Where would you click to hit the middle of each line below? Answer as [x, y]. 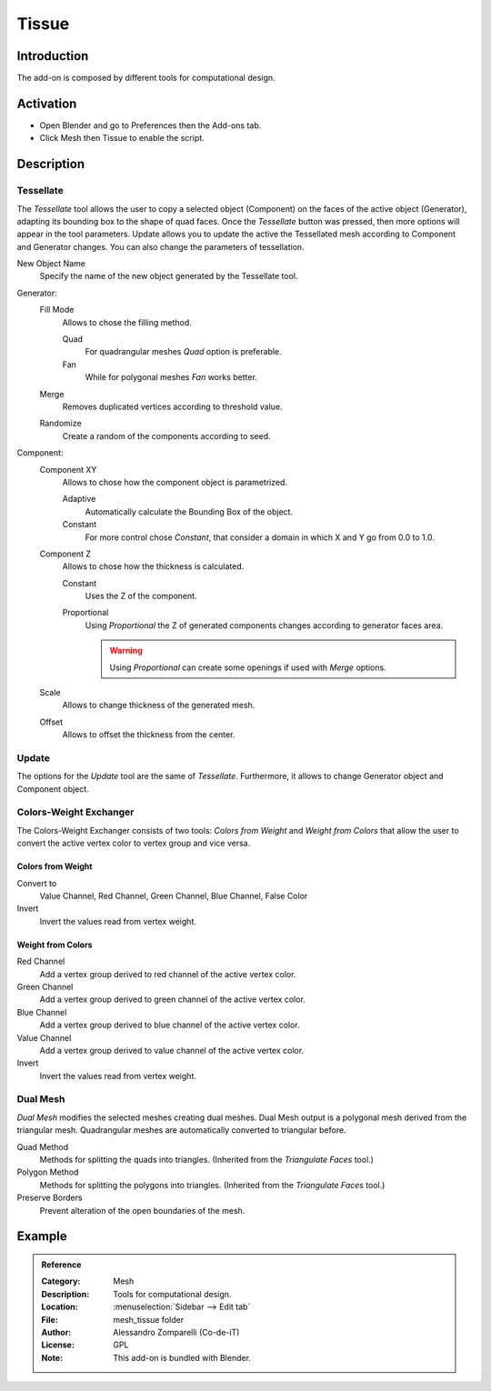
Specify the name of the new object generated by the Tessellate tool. [169, 276]
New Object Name [51, 264]
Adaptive [79, 499]
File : [50, 1319]
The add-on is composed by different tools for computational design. [146, 78]
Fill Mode [57, 310]
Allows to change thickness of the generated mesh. [159, 706]
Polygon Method [48, 1172]
